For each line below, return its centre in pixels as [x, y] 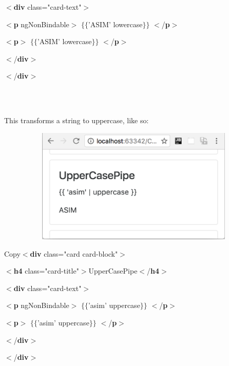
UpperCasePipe [113, 271]
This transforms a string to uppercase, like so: [77, 120]
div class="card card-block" [74, 253]
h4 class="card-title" [46, 271]
